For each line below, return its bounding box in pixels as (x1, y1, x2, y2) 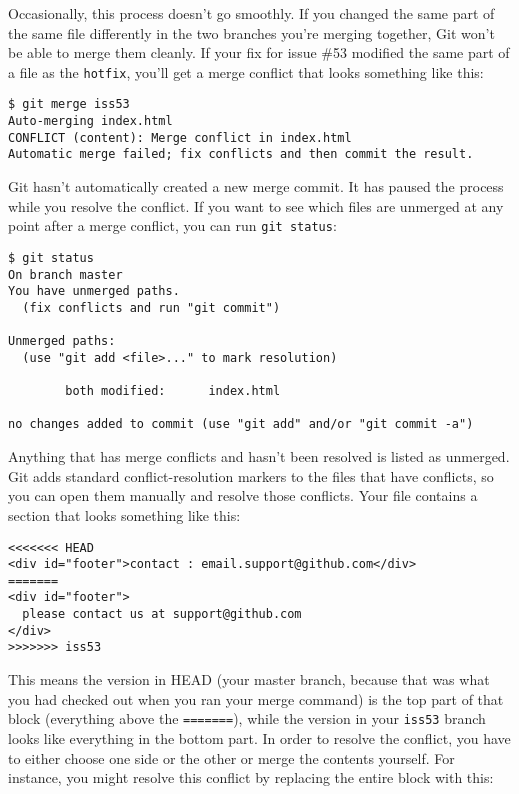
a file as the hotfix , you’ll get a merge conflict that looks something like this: (8, 61, 484, 82)
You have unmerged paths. (8, 284, 180, 299)
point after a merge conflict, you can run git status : (8, 215, 337, 236)
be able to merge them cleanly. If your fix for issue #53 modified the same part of (8, 42, 510, 63)
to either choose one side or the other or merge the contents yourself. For (8, 747, 455, 768)
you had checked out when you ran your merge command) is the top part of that (8, 688, 504, 709)
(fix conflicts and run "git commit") (22, 300, 281, 315)
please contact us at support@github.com (22, 607, 302, 622)
